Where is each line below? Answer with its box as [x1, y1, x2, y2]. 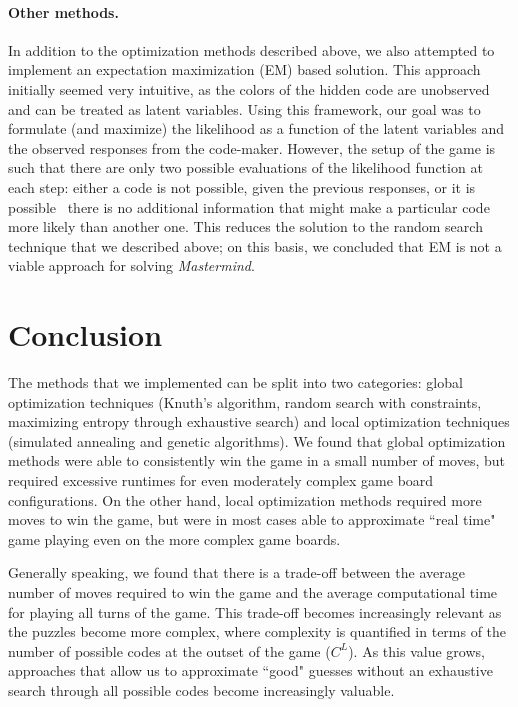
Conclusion [8, 314, 163, 355]
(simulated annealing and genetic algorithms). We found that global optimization [8, 430, 506, 451]
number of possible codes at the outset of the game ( [8, 640, 331, 661]
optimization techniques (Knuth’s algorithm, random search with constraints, [8, 391, 482, 412]
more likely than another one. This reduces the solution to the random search [8, 216, 483, 237]
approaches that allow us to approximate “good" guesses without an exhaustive [8, 660, 493, 681]
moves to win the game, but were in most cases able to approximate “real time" [8, 509, 496, 530]
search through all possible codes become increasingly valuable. [8, 679, 395, 700]
